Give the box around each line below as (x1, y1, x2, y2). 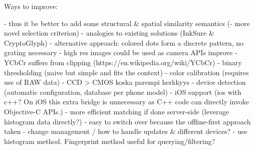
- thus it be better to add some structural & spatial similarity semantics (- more (4, 18, 250, 28)
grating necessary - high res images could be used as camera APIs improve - (4, 47, 237, 58)
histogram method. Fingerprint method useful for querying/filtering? (4, 135, 215, 146)
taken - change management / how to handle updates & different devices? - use (4, 126, 247, 136)
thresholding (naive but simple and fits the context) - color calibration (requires (4, 67, 249, 77)
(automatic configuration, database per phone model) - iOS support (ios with (4, 86, 241, 97)
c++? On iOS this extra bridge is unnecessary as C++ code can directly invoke (4, 96, 249, 107)
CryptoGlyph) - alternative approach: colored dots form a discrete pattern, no (4, 37, 244, 48)
